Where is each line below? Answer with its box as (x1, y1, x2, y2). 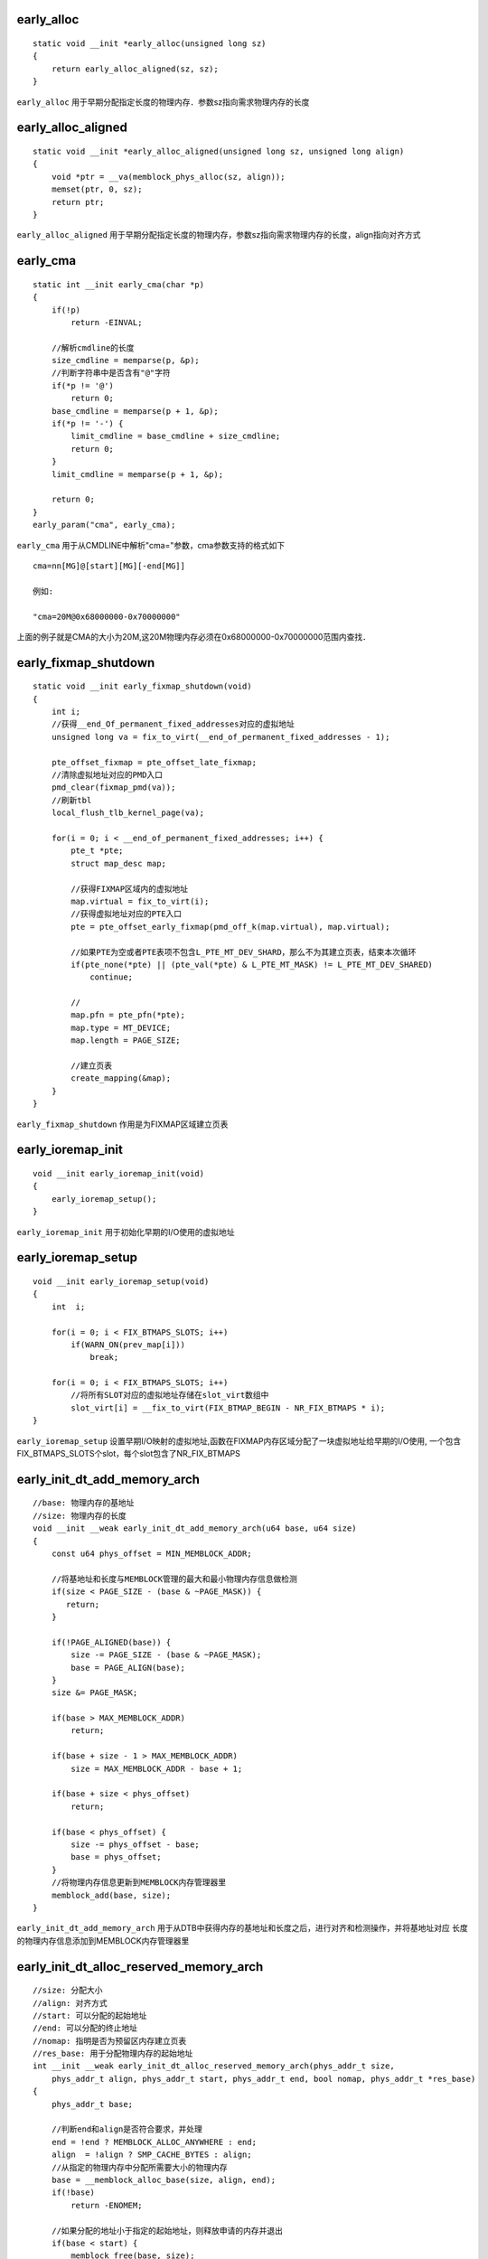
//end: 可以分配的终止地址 (33, 2023, 138, 2033)
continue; (89, 972, 134, 982)
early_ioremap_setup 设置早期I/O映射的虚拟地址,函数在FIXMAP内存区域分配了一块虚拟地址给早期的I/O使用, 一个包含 (16, 1435, 461, 1446)
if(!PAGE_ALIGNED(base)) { (51, 1636, 172, 1647)
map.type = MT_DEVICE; (70, 1022, 172, 1033)
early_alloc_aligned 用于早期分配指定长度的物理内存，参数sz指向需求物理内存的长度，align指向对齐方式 (16, 230, 421, 240)
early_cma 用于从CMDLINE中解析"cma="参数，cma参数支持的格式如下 (16, 539, 285, 550)
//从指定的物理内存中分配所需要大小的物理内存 (51, 2162, 228, 2172)
